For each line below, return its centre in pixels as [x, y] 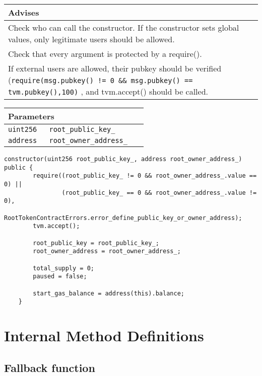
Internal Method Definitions [104, 335]
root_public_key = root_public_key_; [96, 243]
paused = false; [60, 277]
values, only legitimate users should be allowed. [91, 39]
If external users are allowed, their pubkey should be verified [115, 68]
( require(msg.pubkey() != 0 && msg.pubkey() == [101, 80]
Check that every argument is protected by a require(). [105, 54]
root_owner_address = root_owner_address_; [107, 251]
